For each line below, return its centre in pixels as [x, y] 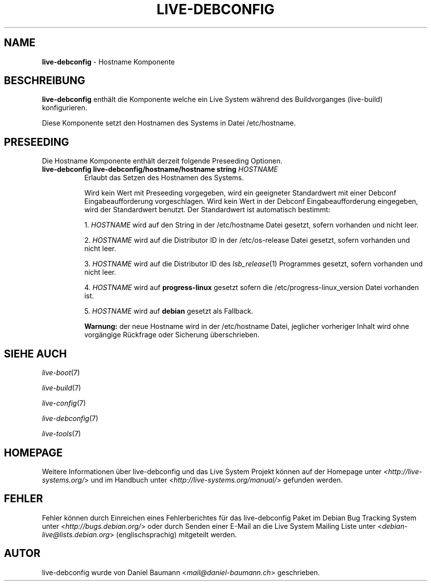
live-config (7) [64, 403]
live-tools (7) [62, 434]
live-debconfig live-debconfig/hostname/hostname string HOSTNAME [160, 169]
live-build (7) [62, 388]
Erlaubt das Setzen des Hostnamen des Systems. [164, 178]
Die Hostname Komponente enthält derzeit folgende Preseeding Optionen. [162, 161]
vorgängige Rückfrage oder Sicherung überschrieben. [172, 335]
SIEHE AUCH [35, 354]
